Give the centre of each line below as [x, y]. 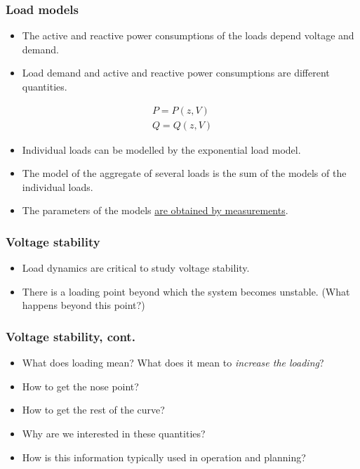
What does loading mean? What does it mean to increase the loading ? [173, 363]
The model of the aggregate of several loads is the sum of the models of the [184, 173]
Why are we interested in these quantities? [114, 434]
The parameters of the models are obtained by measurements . [155, 210]
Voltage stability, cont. [71, 336]
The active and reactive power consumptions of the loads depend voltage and [188, 35]
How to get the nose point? [80, 386]
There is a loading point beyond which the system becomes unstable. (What [186, 291]
